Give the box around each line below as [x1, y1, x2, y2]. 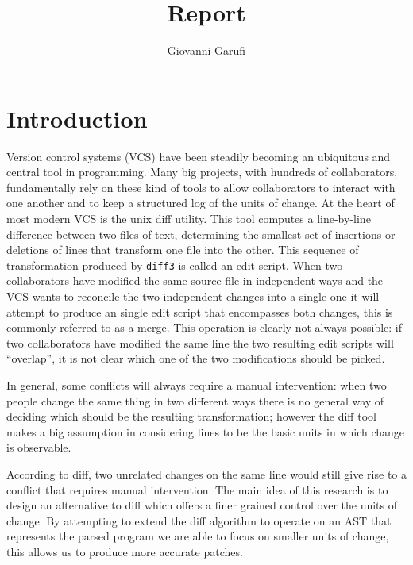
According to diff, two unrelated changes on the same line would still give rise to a [6, 466, 407, 482]
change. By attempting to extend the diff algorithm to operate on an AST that [6, 512, 392, 528]
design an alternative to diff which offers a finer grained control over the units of [6, 497, 398, 513]
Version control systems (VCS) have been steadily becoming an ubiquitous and [6, 148, 391, 164]
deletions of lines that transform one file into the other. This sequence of [6, 241, 359, 258]
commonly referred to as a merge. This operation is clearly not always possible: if [6, 319, 403, 336]
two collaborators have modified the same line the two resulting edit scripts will [6, 334, 394, 351]
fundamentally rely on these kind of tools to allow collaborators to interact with [6, 179, 396, 195]
